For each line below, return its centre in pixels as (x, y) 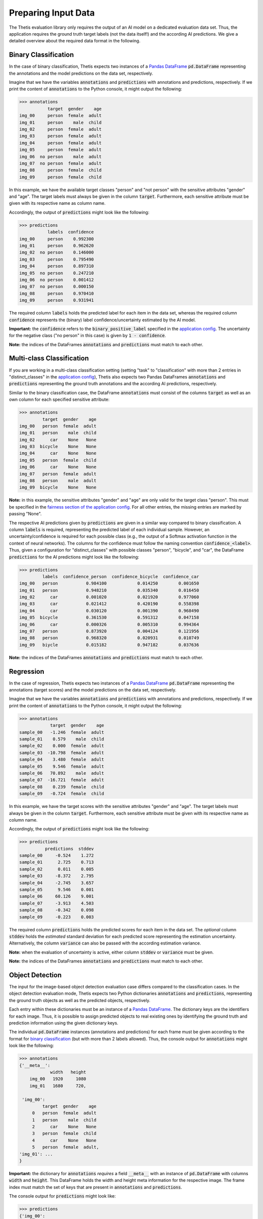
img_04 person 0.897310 (57, 266)
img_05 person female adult (60, 150)
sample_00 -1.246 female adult (62, 732)
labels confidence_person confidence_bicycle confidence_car (121, 576)
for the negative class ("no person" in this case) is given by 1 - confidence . (88, 335)
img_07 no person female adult (60, 163)
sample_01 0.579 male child (62, 739)
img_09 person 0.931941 (57, 300)
